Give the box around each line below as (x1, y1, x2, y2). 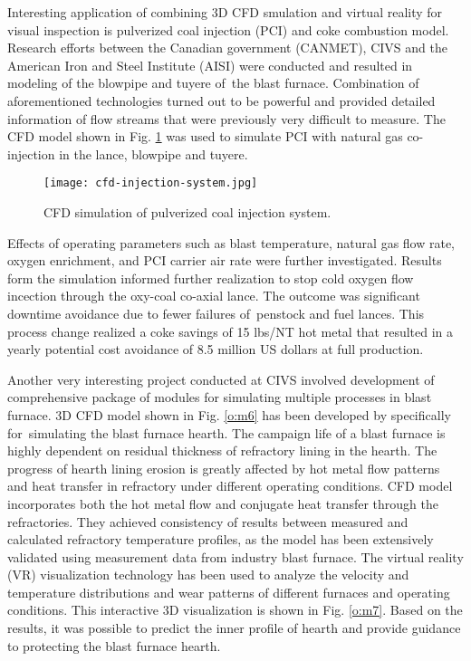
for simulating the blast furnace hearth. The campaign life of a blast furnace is (7, 423, 446, 442)
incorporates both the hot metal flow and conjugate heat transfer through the (7, 493, 438, 513)
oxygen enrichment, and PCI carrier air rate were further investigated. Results (7, 251, 442, 270)
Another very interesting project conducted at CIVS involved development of (7, 369, 435, 388)
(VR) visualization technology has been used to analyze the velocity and (7, 565, 409, 584)
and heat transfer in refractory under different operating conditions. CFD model (7, 476, 453, 495)
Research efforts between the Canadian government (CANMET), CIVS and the (7, 38, 447, 57)
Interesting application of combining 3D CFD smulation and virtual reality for (7, 3, 443, 21)
